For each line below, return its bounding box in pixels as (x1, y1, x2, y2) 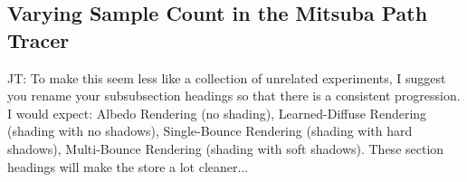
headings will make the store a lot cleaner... (7, 157, 249, 176)
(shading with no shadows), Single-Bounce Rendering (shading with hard (7, 121, 413, 140)
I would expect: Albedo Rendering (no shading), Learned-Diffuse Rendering (7, 103, 427, 122)
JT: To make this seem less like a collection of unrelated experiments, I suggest (7, 68, 446, 87)
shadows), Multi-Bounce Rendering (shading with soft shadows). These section (7, 139, 444, 158)
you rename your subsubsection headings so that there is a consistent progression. (7, 86, 461, 105)
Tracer (7, 25, 70, 53)
